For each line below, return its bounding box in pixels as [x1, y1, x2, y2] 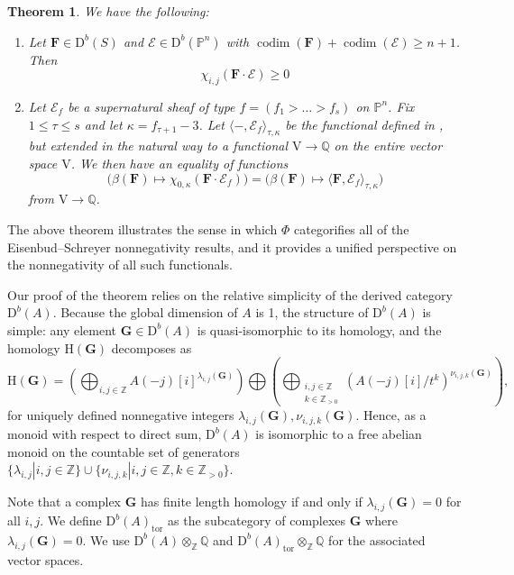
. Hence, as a [355, 406, 427, 424]
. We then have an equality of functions [70, 153, 289, 172]
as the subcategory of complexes [168, 511, 346, 530]
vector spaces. [7, 550, 84, 569]
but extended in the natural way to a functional [28, 136, 288, 155]
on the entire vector [334, 136, 443, 155]
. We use [82, 530, 130, 549]
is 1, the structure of [255, 303, 369, 322]
